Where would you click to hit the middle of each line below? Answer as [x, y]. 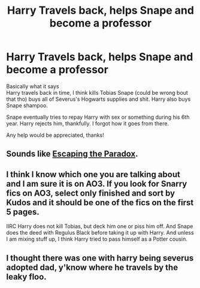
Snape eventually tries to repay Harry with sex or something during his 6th [98, 117]
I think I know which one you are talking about [93, 174]
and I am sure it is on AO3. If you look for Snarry [97, 184]
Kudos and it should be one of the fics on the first [100, 202]
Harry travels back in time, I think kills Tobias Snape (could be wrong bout [97, 92]
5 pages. [23, 211]
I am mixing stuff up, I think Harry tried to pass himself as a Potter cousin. [97, 239]
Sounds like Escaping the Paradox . [72, 154]
